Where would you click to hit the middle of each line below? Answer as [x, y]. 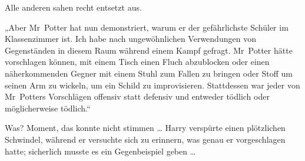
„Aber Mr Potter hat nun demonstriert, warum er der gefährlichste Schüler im [147, 27]
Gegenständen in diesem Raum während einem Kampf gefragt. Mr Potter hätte [149, 50]
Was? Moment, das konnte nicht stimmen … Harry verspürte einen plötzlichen [145, 128]
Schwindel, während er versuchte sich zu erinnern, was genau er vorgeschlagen [145, 139]
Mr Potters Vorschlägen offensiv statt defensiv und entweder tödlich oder [137, 96]
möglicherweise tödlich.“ [48, 108]
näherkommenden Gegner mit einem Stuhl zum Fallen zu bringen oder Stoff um [149, 73]
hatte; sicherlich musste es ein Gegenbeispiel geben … [100, 151]
